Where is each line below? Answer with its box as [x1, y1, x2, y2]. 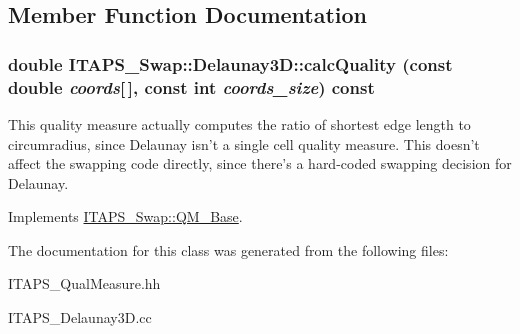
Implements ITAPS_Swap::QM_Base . [8, 206, 243, 227]
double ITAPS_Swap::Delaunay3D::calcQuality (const [8, 51, 453, 76]
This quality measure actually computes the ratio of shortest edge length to [8, 113, 471, 134]
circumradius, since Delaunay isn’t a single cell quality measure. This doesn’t [8, 133, 480, 154]
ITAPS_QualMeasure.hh [8, 273, 161, 294]
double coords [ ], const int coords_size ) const [8, 74, 375, 99]
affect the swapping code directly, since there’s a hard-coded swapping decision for [8, 153, 512, 174]
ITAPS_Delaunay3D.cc [8, 307, 152, 328]
